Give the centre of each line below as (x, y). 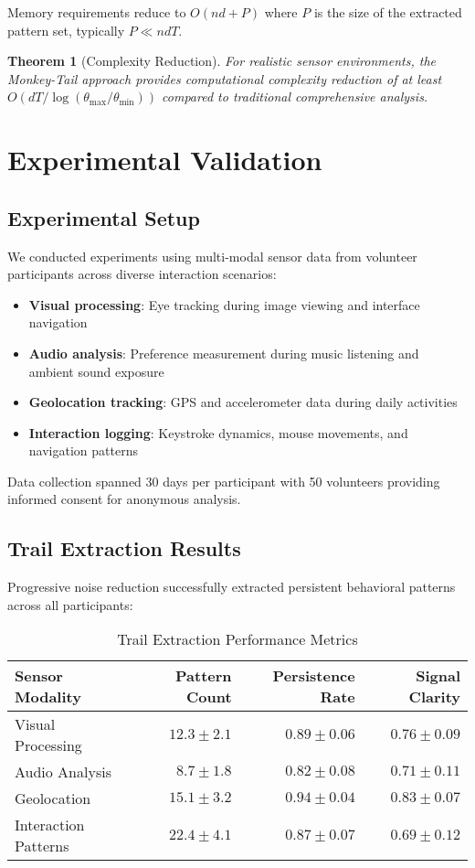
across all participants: (70, 604)
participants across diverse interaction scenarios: (142, 274)
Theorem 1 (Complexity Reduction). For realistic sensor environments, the (222, 61)
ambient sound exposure (96, 371)
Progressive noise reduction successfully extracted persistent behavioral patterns (232, 587)
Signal (438, 676)
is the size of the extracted (388, 12)
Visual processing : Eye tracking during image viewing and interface (224, 304)
